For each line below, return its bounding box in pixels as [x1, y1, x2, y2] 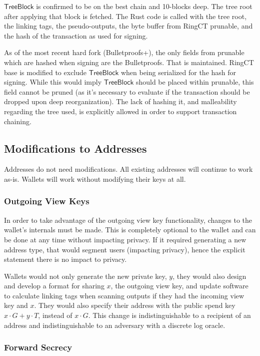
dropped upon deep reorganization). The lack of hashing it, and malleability [4, 96, 237, 107]
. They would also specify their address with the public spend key [34, 300, 235, 310]
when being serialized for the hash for [120, 67, 236, 77]
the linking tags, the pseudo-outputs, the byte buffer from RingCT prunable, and [4, 21, 253, 31]
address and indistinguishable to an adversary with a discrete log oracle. [4, 319, 225, 330]
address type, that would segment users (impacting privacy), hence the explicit [4, 244, 245, 254]
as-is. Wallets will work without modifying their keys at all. [4, 173, 186, 184]
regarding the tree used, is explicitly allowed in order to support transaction [4, 106, 237, 116]
